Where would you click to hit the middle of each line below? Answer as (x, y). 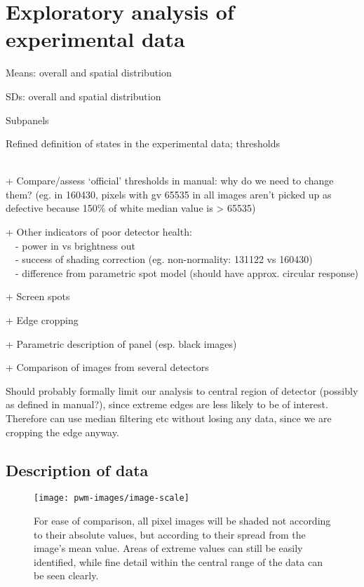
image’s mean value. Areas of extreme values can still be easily (168, 548)
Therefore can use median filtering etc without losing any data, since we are (169, 418)
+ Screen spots (38, 296)
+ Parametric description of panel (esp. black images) (121, 343)
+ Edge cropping (42, 320)
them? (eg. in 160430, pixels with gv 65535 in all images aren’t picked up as (169, 194)
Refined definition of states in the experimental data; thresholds (143, 143)
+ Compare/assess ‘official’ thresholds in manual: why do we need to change (170, 181)
